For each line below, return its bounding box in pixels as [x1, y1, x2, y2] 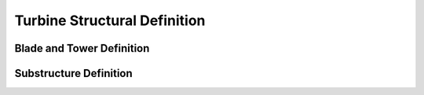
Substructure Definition [14, 67, 133, 80]
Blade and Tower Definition [14, 42, 150, 55]
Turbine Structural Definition [14, 12, 206, 29]
